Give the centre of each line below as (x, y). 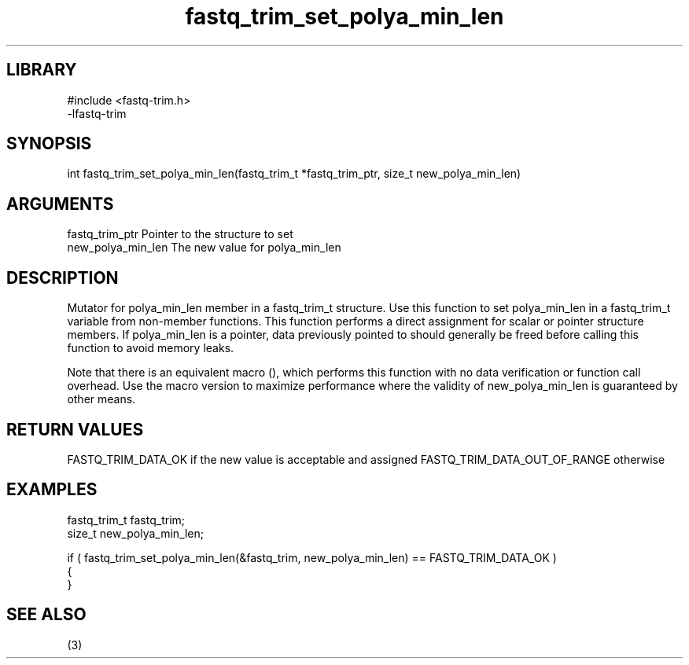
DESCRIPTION (63, 277)
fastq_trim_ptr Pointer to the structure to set (180, 234)
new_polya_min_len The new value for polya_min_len (204, 248)
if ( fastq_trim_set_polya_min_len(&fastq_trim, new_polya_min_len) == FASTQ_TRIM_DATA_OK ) (312, 557)
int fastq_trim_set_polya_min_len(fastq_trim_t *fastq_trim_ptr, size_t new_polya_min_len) (294, 174)
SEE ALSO (46, 615)
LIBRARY (42, 70)
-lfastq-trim (97, 113)
